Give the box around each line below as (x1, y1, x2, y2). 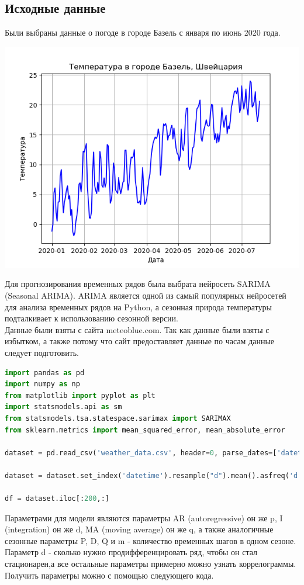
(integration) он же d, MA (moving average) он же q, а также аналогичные (5, 523, 274, 535)
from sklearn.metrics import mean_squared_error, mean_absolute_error (5, 425, 285, 434)
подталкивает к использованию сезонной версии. (5, 312, 178, 324)
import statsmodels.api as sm (5, 403, 122, 411)
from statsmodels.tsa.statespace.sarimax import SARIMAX (5, 414, 231, 423)
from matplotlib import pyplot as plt (5, 391, 156, 400)
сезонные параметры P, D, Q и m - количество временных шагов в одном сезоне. (5, 534, 296, 546)
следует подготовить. (5, 346, 80, 358)
